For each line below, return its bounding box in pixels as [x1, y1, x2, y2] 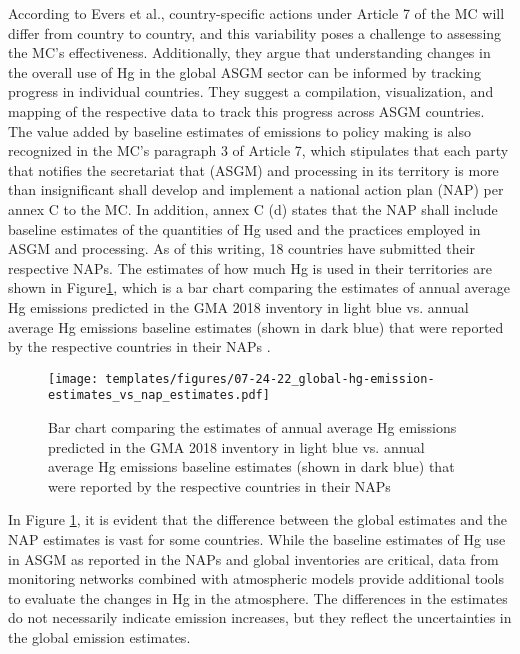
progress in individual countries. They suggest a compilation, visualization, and [8, 81, 494, 102]
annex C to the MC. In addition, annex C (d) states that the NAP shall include [8, 198, 498, 219]
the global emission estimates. [8, 626, 191, 647]
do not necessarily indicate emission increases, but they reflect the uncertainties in [8, 607, 512, 628]
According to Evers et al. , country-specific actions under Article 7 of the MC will [8, 3, 505, 23]
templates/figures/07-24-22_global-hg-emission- [105, 371, 435, 386]
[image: [48, 371, 99, 386]
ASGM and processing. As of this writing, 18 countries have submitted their [8, 238, 476, 259]
